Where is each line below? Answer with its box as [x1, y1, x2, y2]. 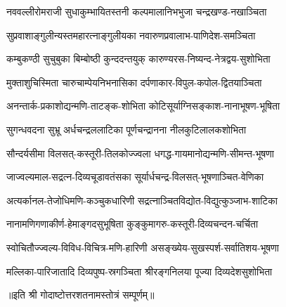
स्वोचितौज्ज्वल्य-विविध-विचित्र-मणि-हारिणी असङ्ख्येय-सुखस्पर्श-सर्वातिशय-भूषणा [6, 240, 279, 254]
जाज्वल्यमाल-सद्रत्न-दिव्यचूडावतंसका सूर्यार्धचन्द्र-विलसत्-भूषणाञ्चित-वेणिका [6, 169, 264, 184]
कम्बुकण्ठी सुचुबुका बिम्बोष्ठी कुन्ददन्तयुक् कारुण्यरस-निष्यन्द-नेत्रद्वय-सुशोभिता [6, 51, 271, 66]
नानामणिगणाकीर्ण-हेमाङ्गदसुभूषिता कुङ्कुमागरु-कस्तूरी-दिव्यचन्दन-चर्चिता [6, 216, 259, 231]
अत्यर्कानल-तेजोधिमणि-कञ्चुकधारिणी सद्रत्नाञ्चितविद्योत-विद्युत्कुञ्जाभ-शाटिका [6, 192, 278, 207]
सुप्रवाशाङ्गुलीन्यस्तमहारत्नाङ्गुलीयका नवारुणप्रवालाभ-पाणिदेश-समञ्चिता [6, 27, 256, 42]
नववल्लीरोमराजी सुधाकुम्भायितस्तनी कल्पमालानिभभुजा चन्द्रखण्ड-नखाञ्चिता [6, 4, 267, 18]
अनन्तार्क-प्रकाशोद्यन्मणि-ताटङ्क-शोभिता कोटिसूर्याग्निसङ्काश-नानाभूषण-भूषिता [6, 98, 280, 113]
